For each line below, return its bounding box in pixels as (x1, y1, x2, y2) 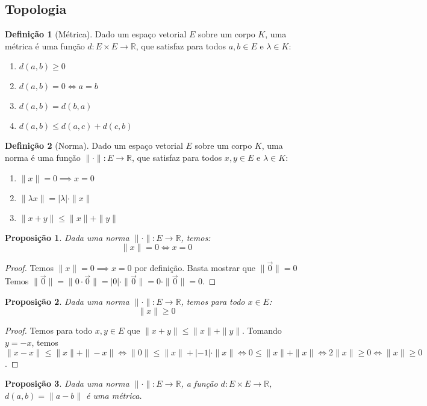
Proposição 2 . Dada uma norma (5, 295, 129, 307)
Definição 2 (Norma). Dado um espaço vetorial (5, 139, 183, 152)
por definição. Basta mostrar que (134, 261, 255, 274)
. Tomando (242, 324, 282, 337)
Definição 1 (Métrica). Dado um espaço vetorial (5, 28, 187, 40)
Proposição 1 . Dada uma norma (5, 231, 129, 243)
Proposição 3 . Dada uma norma (5, 377, 129, 390)
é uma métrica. (86, 389, 142, 401)
